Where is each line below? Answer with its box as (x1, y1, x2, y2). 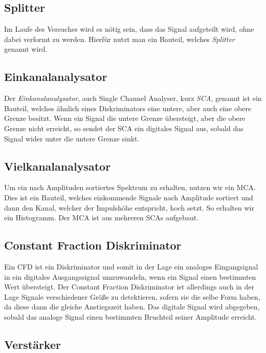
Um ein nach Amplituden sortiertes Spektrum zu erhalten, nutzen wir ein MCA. (4, 182, 256, 193)
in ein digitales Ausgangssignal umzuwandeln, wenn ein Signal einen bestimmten (4, 271, 256, 282)
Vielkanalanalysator (4, 158, 111, 174)
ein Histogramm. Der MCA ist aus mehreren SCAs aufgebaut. (4, 212, 199, 223)
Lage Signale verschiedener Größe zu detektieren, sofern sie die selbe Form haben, (4, 291, 260, 302)
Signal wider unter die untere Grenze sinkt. (4, 133, 140, 143)
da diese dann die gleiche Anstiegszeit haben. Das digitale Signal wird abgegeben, (4, 301, 260, 312)
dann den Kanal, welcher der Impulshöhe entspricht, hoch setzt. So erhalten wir (4, 202, 254, 213)
